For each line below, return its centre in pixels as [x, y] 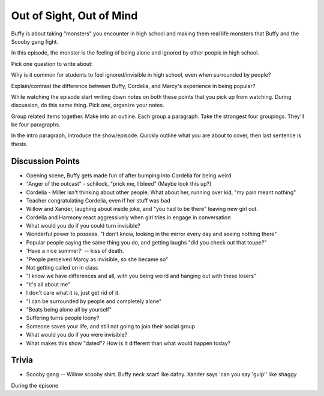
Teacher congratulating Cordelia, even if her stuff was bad [98, 200]
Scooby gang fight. [35, 41]
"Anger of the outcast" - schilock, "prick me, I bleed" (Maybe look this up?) [119, 184]
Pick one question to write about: [52, 64]
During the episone [35, 385]
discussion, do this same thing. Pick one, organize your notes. [88, 105]
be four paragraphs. [36, 125]
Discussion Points [46, 161]
